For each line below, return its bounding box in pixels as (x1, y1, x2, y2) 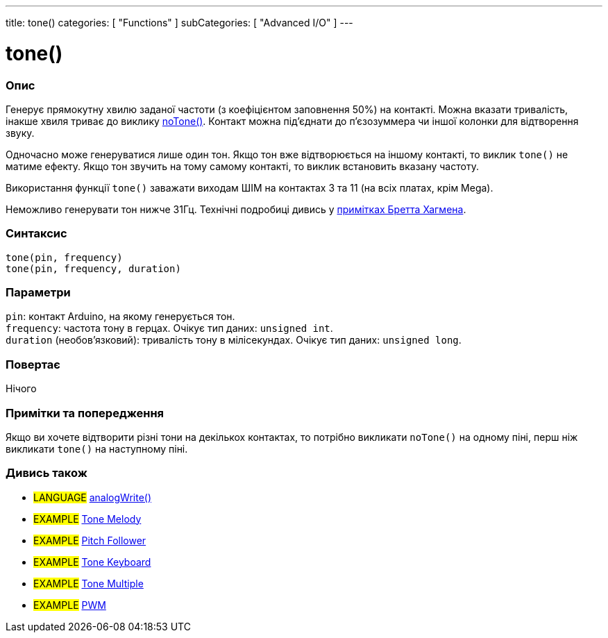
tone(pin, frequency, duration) (6, 262, 181, 274)
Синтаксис (6, 226, 67, 241)
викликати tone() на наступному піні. (6, 442, 188, 455)
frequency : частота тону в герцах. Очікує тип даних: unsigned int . (6, 322, 333, 335)
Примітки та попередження (6, 405, 164, 420)
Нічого (6, 383, 37, 395)
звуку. (6, 126, 35, 139)
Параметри (6, 285, 71, 299)
